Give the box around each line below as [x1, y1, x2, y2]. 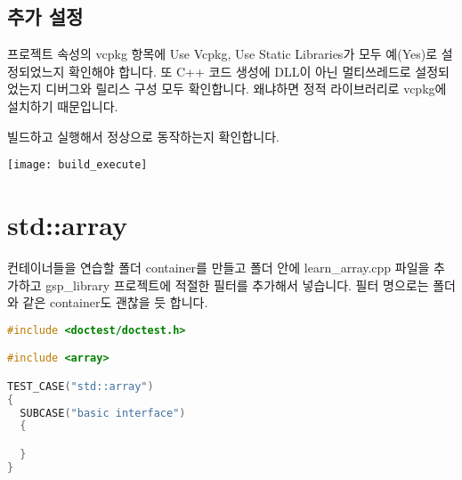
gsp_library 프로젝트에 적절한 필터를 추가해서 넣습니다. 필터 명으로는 [45, 275, 429, 294]
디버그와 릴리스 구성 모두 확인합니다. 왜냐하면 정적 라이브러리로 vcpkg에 [45, 79, 447, 98]
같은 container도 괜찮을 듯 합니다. [22, 293, 208, 312]
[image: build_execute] [7, 159, 148, 172]
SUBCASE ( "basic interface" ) [20, 406, 186, 419]
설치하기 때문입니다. [7, 96, 118, 115]
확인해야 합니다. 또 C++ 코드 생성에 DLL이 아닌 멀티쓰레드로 [69, 61, 411, 80]
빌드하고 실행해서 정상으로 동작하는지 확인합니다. [7, 126, 280, 145]
